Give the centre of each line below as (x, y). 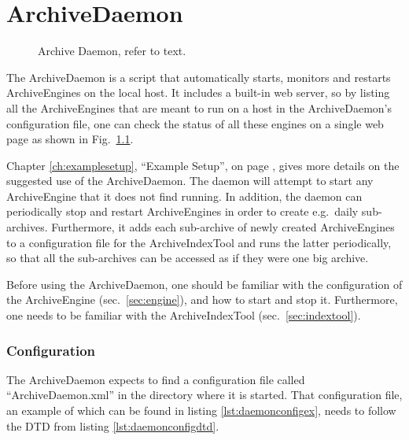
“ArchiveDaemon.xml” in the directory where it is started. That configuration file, (204, 395)
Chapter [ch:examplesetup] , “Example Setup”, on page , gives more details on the (203, 165)
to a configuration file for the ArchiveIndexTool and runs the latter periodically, (199, 242)
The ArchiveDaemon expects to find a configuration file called (156, 379)
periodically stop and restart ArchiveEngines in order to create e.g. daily (182, 211)
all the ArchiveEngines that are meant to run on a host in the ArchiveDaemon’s (199, 107)
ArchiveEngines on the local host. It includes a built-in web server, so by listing (198, 92)
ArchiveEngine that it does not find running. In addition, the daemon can (184, 196)
